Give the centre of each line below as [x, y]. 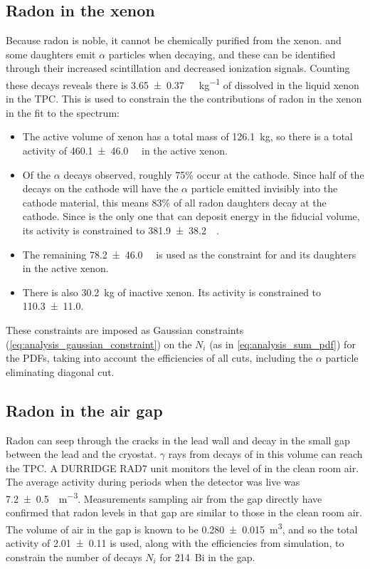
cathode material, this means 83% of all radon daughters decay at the [174, 202]
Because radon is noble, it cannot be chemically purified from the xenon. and [174, 40]
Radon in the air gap [84, 410]
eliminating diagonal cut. [60, 371]
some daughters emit [51, 54]
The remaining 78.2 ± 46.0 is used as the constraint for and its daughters [189, 254]
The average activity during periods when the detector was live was [153, 482]
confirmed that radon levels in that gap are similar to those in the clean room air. [184, 512]
